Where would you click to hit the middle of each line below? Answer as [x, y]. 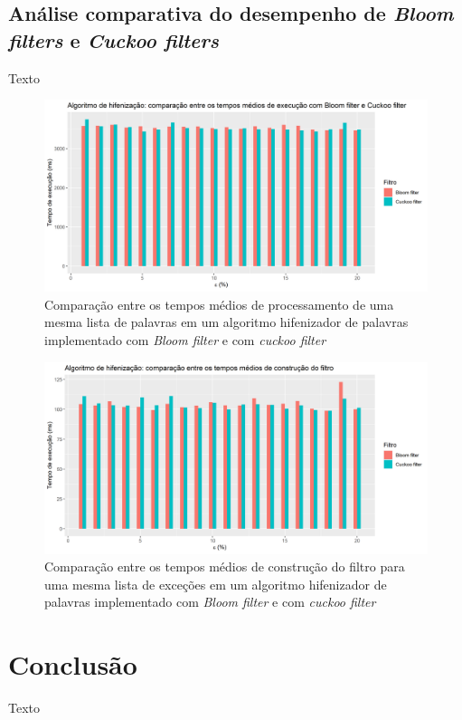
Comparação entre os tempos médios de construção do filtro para [225, 566]
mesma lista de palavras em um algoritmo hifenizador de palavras [226, 322]
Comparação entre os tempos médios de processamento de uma [219, 304]
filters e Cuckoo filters [114, 39]
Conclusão [73, 664]
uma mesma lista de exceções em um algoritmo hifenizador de [216, 584]
